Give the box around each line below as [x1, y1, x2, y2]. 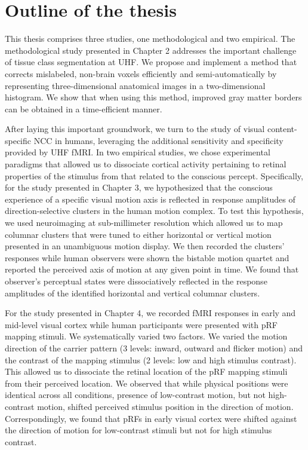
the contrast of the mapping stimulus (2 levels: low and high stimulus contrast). [5, 353, 297, 366]
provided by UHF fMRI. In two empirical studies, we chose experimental [5, 146, 270, 158]
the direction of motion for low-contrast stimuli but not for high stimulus [5, 424, 272, 436]
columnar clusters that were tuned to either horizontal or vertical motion [5, 228, 272, 240]
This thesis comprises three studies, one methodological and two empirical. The [5, 32, 295, 45]
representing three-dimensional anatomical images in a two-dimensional [5, 79, 266, 91]
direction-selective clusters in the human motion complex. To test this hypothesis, [5, 204, 304, 217]
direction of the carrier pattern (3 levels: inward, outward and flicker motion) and [5, 341, 303, 354]
